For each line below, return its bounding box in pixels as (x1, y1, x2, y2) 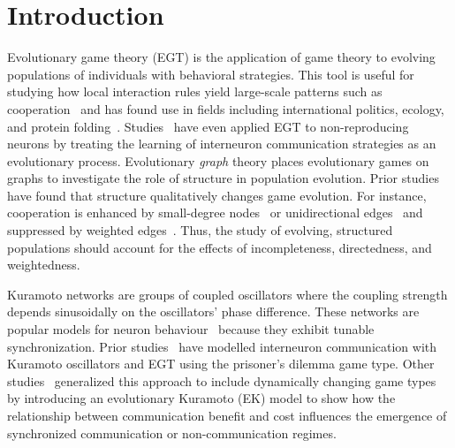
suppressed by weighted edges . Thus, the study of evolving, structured (7, 221, 393, 239)
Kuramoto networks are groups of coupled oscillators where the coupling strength (7, 285, 448, 303)
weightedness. (7, 255, 80, 274)
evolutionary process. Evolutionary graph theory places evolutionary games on (7, 151, 429, 170)
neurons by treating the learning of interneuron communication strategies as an (7, 134, 436, 153)
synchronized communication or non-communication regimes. (7, 423, 337, 442)
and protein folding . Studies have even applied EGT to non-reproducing (7, 117, 409, 135)
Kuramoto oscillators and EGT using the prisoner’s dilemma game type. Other (7, 354, 435, 373)
